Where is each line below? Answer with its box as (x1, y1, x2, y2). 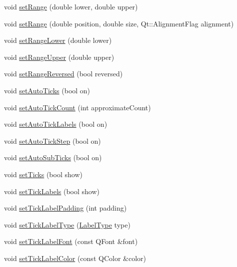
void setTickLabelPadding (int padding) (4, 203, 127, 213)
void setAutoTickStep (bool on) (4, 135, 101, 146)
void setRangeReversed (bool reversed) (4, 68, 123, 79)
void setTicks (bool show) (4, 169, 82, 179)
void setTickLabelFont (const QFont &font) (4, 236, 138, 247)
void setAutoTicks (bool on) (4, 85, 90, 95)
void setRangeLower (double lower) (4, 35, 112, 45)
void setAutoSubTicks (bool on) (4, 152, 102, 163)
